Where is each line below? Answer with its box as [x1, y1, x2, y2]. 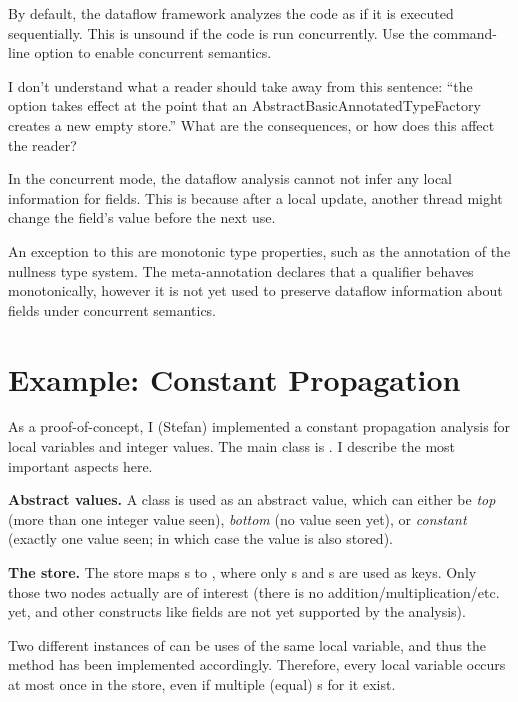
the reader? [8, 134, 77, 155]
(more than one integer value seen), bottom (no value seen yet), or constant [8, 508, 467, 529]
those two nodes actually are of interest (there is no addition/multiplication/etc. [8, 581, 500, 602]
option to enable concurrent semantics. [34, 42, 272, 63]
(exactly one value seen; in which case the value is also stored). [8, 528, 393, 549]
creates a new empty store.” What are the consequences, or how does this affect [8, 114, 495, 135]
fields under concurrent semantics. [8, 299, 217, 320]
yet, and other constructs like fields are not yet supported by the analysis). [8, 601, 466, 622]
